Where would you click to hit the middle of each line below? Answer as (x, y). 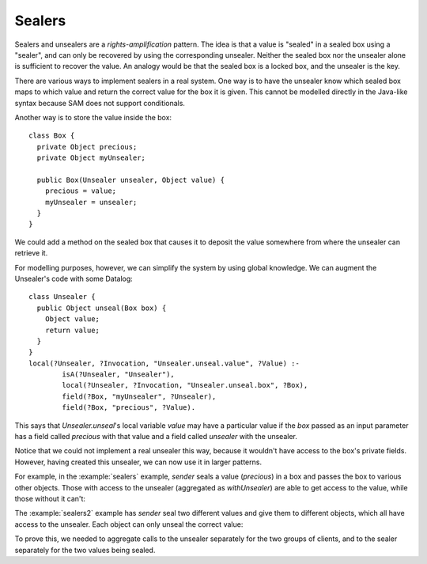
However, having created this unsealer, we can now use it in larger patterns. (138, 462)
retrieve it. (31, 253)
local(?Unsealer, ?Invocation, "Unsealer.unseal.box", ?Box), (185, 385)
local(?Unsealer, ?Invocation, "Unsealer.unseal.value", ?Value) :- (164, 363)
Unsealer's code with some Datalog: (74, 278)
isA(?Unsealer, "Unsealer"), (119, 375)
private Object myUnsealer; (91, 158)
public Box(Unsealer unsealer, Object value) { (131, 180)
